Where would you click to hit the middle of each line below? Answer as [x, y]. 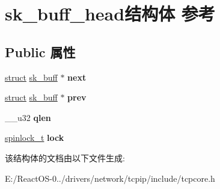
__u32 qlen [28, 117]
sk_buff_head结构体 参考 [110, 14]
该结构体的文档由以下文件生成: [65, 157]
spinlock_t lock [35, 138]
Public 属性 [40, 51]
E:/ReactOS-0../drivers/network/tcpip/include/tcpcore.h [110, 178]
